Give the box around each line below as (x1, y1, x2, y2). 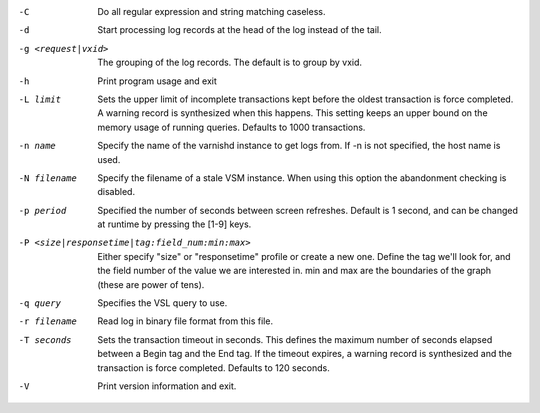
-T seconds (18, 334, 72, 345)
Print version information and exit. (97, 380, 237, 392)
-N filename (18, 172, 77, 184)
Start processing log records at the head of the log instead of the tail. (97, 24, 382, 36)
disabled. (97, 186, 135, 198)
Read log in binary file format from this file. (97, 315, 274, 327)
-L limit (18, 93, 62, 105)
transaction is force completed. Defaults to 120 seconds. (97, 361, 330, 374)
